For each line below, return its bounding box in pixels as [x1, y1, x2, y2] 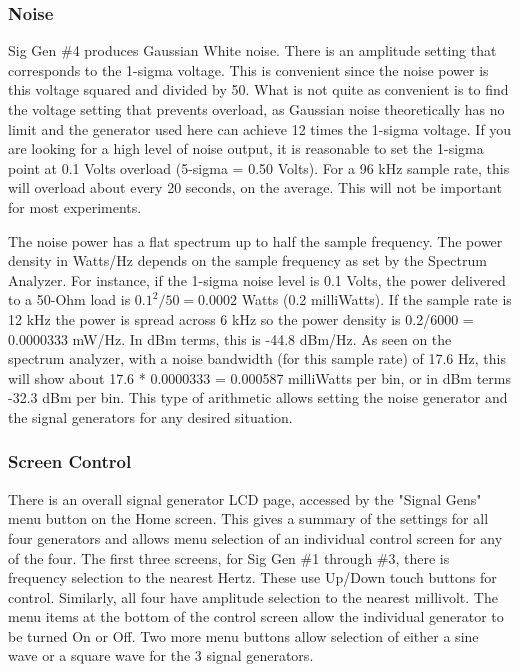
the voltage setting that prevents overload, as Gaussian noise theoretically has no [8, 99, 505, 119]
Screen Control [8, 449, 132, 474]
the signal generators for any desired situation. [8, 406, 293, 427]
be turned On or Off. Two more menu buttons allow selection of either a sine [8, 625, 479, 646]
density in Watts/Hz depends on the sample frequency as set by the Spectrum [8, 250, 487, 271]
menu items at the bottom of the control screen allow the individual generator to [8, 606, 504, 627]
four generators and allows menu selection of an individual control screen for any [8, 527, 503, 548]
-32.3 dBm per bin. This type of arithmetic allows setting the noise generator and [8, 387, 508, 408]
